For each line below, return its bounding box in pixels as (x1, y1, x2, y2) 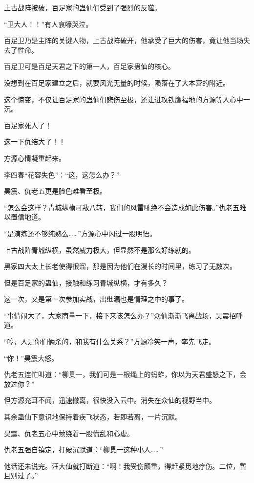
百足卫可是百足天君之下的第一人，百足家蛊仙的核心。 (4, 61, 175, 71)
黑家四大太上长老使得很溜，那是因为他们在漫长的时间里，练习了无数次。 (4, 261, 236, 271)
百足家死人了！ (4, 120, 52, 130)
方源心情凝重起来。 (4, 153, 65, 163)
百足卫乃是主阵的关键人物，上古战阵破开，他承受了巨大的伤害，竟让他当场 (4, 35, 243, 45)
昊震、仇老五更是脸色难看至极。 (4, 186, 106, 196)
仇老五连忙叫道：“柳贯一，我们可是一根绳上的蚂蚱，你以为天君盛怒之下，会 (4, 369, 247, 379)
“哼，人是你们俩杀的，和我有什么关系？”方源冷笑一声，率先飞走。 (4, 336, 216, 347)
